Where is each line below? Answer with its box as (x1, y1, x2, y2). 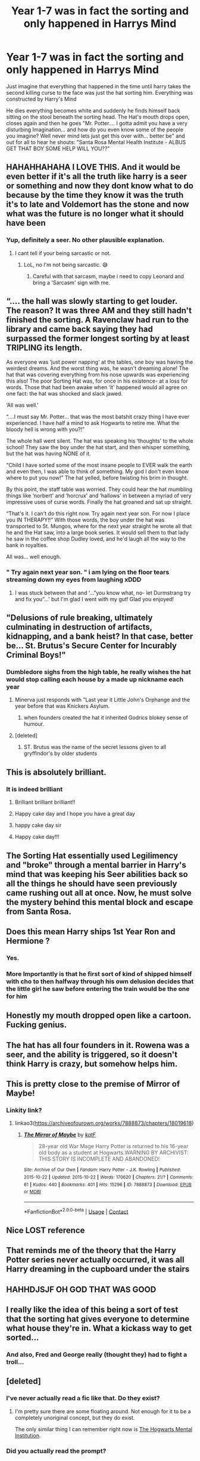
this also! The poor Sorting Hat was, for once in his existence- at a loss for (6, 377, 189, 385)
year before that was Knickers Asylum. (14, 702, 110, 710)
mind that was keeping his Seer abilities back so (6, 869, 189, 879)
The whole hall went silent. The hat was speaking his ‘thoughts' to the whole (6, 437, 193, 444)
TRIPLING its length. (6, 343, 83, 353)
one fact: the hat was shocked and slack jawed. (6, 390, 123, 397)
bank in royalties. (6, 542, 49, 549)
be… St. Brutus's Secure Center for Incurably (6, 641, 177, 651)
